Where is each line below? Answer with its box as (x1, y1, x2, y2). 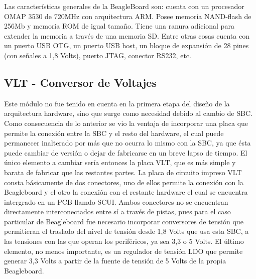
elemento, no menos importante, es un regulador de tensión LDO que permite (4, 245, 243, 256)
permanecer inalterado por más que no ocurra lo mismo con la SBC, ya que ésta (4, 137, 251, 148)
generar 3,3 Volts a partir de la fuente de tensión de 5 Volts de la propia (4, 255, 226, 266)
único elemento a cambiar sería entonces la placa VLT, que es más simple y (4, 157, 236, 168)
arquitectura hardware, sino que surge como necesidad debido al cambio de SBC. (4, 108, 252, 118)
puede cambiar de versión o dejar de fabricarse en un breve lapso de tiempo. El (4, 147, 247, 158)
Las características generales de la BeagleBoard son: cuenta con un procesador (4, 1, 244, 11)
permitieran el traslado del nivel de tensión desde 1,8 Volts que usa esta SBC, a (4, 226, 249, 236)
